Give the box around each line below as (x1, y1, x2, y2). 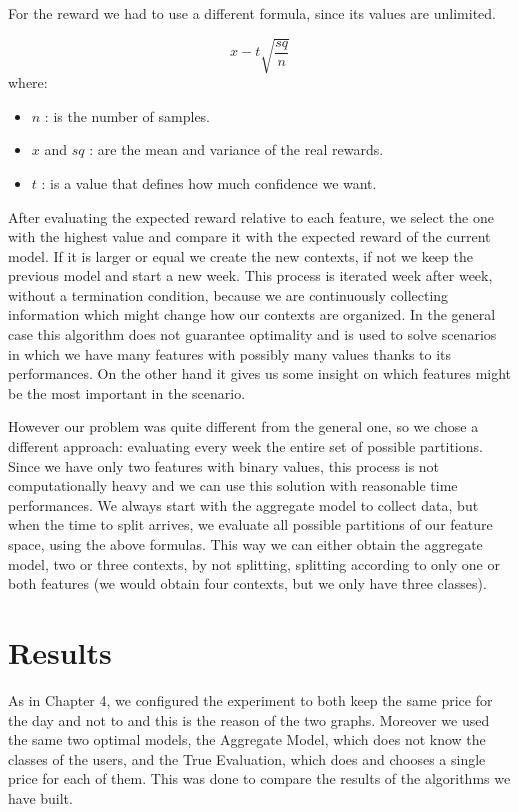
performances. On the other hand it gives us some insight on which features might (8, 363, 512, 384)
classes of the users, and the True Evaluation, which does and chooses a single (8, 748, 486, 769)
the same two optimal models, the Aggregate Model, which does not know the (8, 729, 486, 750)
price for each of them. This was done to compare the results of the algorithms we (8, 768, 511, 789)
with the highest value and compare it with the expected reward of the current (8, 226, 491, 247)
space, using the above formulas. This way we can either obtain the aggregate (8, 534, 483, 555)
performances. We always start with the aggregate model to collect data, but (8, 494, 479, 515)
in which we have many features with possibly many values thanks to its (8, 343, 452, 364)
